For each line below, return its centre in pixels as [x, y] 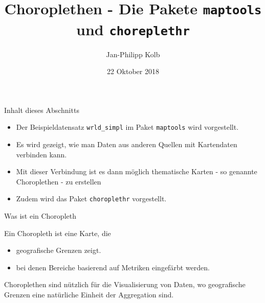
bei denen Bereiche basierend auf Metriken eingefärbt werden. [113, 267]
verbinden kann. [41, 154]
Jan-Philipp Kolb [133, 54]
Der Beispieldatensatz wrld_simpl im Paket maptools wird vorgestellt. [127, 127]
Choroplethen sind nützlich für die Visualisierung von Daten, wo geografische [125, 284]
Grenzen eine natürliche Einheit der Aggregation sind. [89, 294]
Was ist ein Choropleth [40, 216]
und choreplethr [133, 29]
